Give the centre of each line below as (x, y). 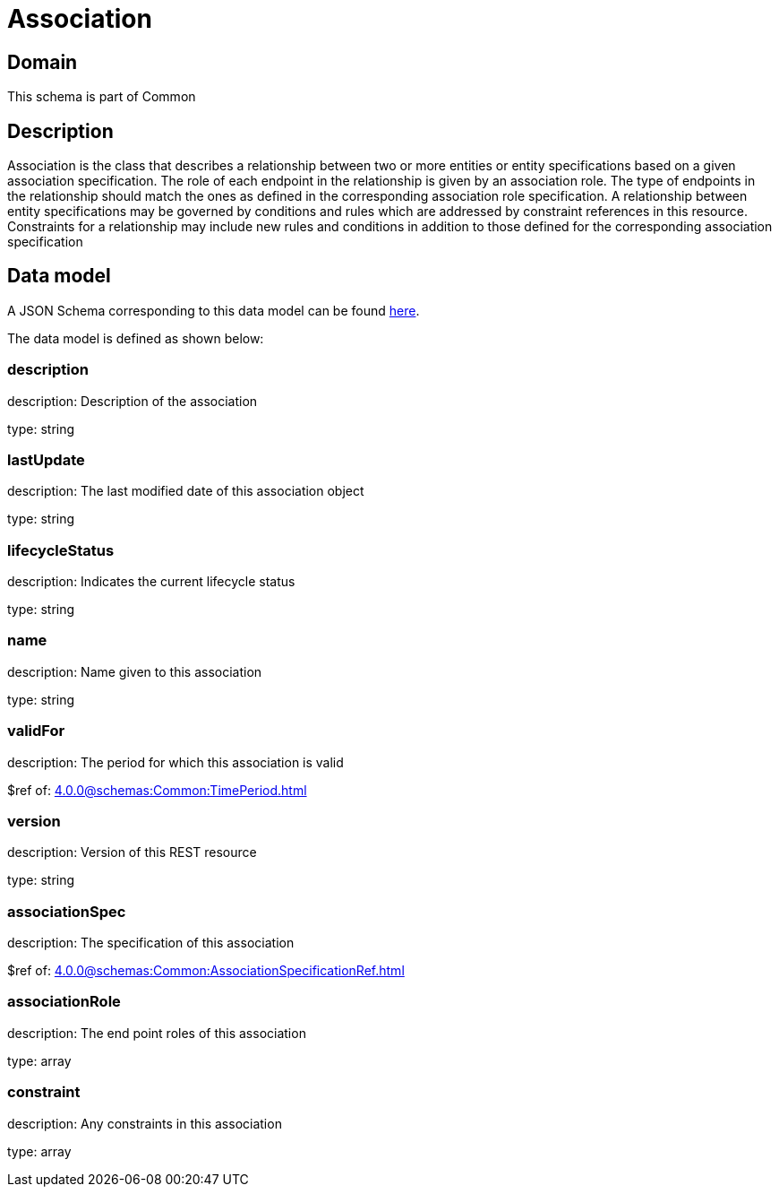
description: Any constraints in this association (145, 1123)
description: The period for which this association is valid (175, 762)
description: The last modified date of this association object (186, 491)
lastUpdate (46, 459)
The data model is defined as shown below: (136, 338)
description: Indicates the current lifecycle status (151, 582)
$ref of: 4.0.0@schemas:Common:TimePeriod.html (157, 790)
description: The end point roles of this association (157, 1033)
